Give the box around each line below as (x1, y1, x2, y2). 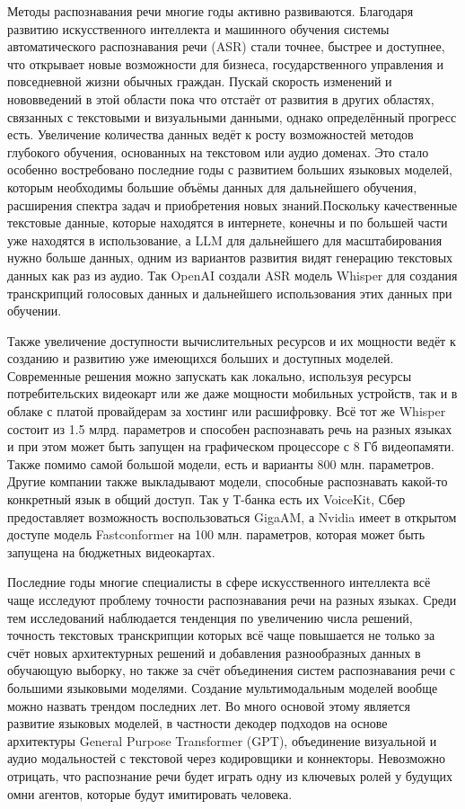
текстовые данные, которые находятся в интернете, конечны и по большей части (7, 213, 448, 232)
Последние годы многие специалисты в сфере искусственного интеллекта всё (7, 573, 431, 591)
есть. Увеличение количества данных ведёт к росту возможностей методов (7, 125, 414, 144)
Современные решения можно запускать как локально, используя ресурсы (7, 366, 412, 385)
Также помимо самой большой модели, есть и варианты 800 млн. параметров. (7, 454, 434, 473)
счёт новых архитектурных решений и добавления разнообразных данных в (7, 643, 421, 662)
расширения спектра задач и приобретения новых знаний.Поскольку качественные (7, 195, 458, 214)
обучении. (7, 301, 62, 320)
